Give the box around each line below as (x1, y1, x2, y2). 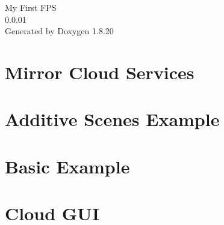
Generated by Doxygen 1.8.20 (5, 25, 114, 37)
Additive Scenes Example (5, 107, 220, 131)
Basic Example (5, 154, 130, 178)
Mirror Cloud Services (5, 59, 194, 84)
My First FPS (5, 1, 57, 13)
